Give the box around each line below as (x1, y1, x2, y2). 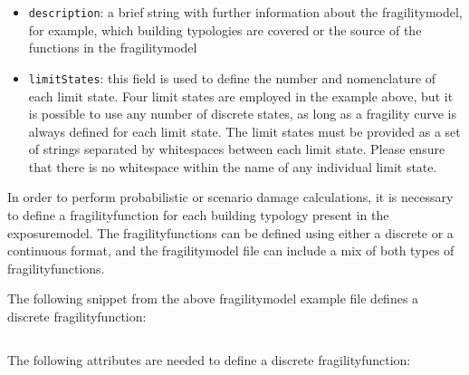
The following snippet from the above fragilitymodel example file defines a (7, 289, 419, 308)
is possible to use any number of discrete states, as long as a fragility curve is (28, 104, 457, 123)
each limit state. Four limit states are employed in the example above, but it (28, 86, 454, 105)
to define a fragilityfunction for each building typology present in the (7, 206, 389, 225)
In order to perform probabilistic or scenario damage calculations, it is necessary (7, 187, 454, 207)
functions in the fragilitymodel (28, 38, 197, 57)
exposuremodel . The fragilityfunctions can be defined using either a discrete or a (7, 223, 454, 242)
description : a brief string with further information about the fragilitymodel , (28, 3, 463, 21)
